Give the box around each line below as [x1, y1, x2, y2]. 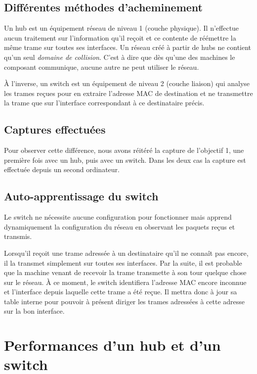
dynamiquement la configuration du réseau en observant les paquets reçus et [4, 221, 235, 232]
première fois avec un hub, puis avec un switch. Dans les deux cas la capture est [4, 154, 246, 165]
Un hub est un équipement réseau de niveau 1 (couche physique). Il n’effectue [4, 23, 239, 33]
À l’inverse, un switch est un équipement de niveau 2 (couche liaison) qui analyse [4, 78, 250, 89]
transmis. [4, 231, 32, 241]
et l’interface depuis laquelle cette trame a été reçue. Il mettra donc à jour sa [4, 286, 237, 297]
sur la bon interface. [4, 306, 65, 316]
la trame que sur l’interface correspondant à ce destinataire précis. [4, 97, 205, 108]
